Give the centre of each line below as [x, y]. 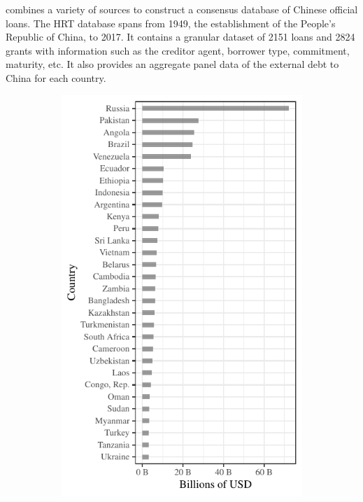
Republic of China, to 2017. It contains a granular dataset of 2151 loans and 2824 [180, 37]
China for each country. [56, 77]
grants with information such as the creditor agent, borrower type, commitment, [178, 50]
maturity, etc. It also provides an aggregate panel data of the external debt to [172, 64]
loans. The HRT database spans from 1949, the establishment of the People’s [171, 23]
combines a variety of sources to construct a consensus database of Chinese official [182, 9]
